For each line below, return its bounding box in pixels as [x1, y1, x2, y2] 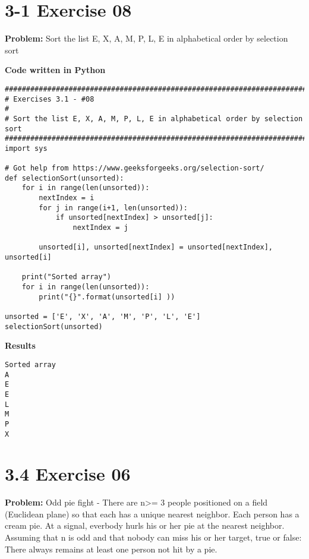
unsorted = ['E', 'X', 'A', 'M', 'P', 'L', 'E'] [5, 312, 201, 321]
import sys [5, 144, 48, 153]
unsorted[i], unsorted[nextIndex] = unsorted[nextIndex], [39, 243, 273, 252]
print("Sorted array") [21, 273, 111, 282]
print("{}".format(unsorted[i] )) [39, 292, 175, 301]
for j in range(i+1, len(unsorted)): [39, 203, 188, 212]
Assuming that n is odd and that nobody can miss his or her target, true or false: [5, 531, 302, 544]
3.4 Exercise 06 [5, 462, 131, 486]
